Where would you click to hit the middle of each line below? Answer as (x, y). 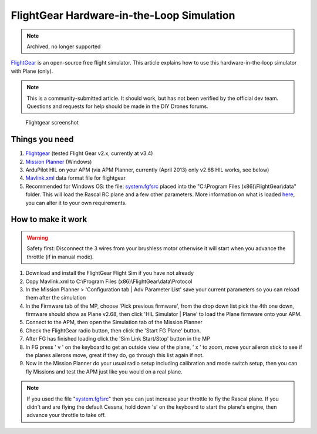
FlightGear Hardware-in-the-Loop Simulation (123, 15)
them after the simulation (56, 298)
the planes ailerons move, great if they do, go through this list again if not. (115, 355)
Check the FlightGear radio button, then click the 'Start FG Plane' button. (113, 330)
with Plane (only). (32, 71)
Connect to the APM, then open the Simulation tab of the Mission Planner (114, 322)
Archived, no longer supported (64, 46)
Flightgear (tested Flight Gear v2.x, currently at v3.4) (89, 153)
